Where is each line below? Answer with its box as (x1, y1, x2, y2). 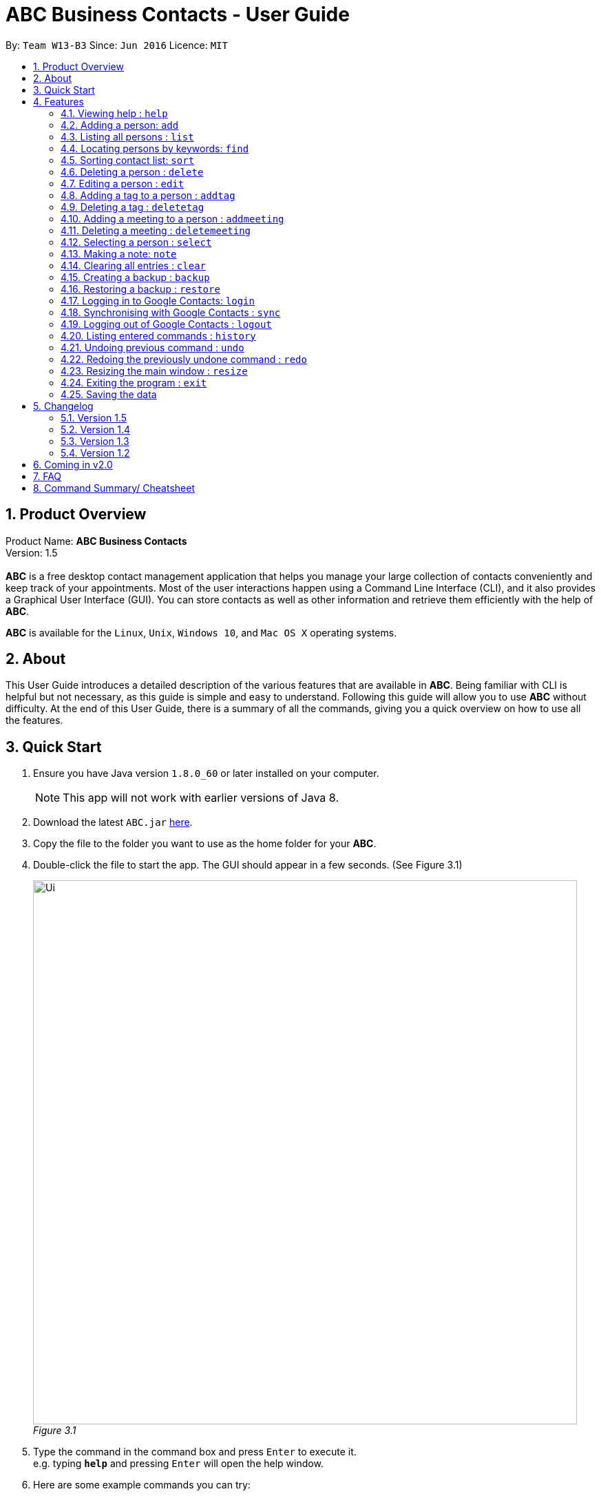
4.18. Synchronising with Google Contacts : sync (61, 306, 281, 318)
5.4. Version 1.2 (61, 446, 130, 459)
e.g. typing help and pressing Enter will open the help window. (33, 1457, 324, 1470)
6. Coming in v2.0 (33, 458, 113, 470)
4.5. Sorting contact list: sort (61, 154, 195, 166)
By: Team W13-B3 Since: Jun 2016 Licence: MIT (6, 39, 228, 51)
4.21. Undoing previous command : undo (61, 341, 244, 353)
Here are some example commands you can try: (33, 1479, 251, 1491)
